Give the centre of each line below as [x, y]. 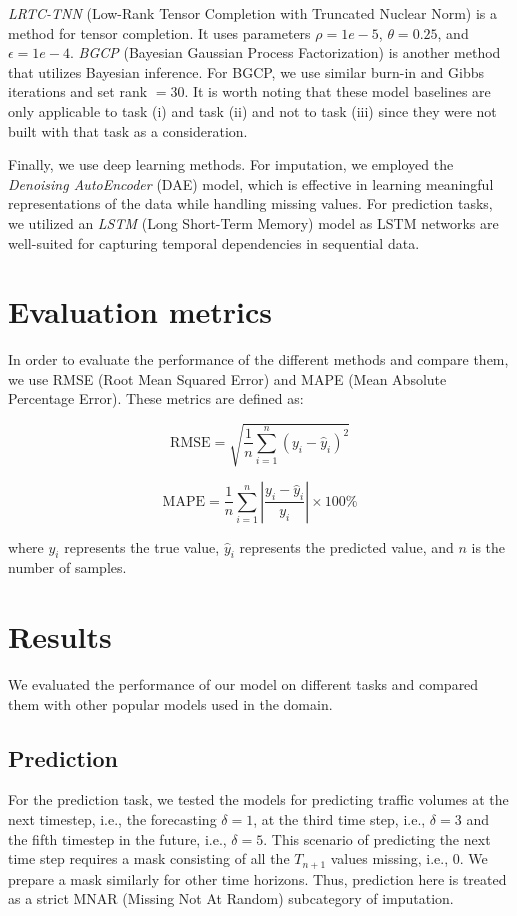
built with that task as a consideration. [128, 130]
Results [60, 636]
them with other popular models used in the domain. [170, 703]
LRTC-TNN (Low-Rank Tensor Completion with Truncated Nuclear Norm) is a [253, 13]
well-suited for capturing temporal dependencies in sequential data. [214, 242]
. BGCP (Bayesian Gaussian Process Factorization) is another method [285, 52]
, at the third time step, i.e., [339, 819]
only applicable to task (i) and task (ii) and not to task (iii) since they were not [252, 110]
